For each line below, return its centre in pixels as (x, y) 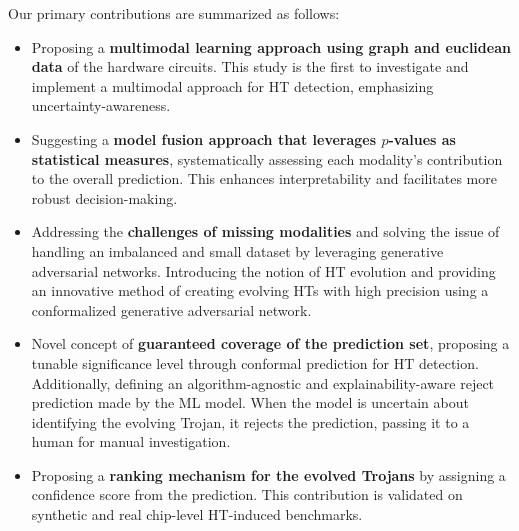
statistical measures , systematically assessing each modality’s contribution (267, 158)
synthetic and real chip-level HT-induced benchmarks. (197, 514)
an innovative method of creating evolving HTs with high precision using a (260, 290)
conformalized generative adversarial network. (171, 309)
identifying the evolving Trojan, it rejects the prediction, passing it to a (250, 421)
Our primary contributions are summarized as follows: (174, 13)
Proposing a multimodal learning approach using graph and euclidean (271, 46)
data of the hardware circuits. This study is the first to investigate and (250, 66)
